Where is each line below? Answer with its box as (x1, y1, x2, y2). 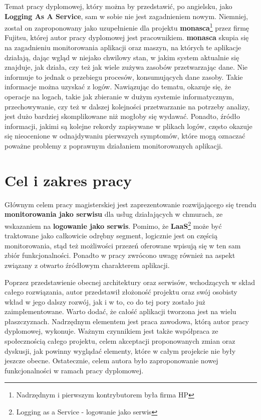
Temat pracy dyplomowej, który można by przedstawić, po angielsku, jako (5, 1, 232, 11)
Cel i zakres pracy (5, 170, 132, 190)
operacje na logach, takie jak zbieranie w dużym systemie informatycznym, (5, 91, 234, 101)
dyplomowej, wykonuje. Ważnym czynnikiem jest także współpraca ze (5, 326, 218, 336)
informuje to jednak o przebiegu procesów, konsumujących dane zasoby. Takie (5, 71, 243, 82)
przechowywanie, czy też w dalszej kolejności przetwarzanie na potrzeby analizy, (5, 101, 250, 111)
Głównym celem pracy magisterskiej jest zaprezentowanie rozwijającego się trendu (5, 199, 256, 209)
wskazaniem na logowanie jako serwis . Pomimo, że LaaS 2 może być (5, 219, 222, 231)
